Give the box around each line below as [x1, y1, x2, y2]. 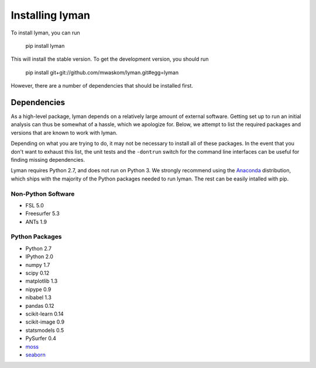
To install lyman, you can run [11, 29, 80, 36]
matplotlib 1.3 [25, 277, 58, 284]
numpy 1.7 [25, 261, 50, 268]
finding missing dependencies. [11, 156, 85, 163]
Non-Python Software [11, 190, 75, 198]
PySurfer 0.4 [25, 335, 57, 342]
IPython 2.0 [25, 253, 54, 260]
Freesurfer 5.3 [25, 210, 60, 217]
